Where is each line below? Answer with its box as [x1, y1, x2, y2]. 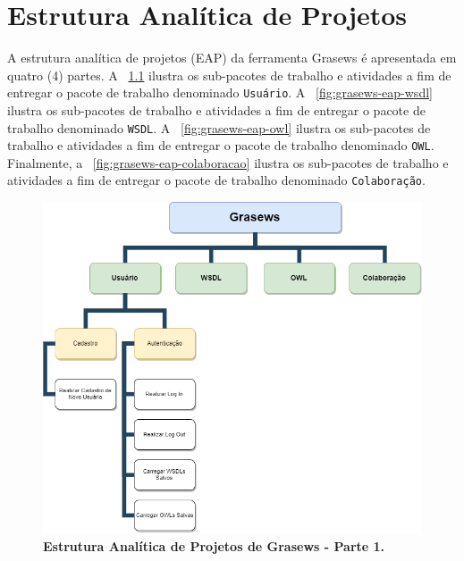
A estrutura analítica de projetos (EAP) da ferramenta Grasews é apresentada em [7, 48, 457, 67]
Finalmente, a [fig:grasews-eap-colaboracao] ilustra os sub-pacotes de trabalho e [7, 153, 449, 172]
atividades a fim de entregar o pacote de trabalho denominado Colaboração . [7, 171, 426, 189]
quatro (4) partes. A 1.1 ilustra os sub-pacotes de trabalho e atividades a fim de [7, 65, 451, 84]
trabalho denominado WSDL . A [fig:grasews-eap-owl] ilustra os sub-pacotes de [7, 118, 431, 137]
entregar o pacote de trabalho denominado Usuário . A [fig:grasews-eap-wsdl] [7, 83, 433, 102]
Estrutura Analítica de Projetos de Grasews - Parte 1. [43, 537, 385, 556]
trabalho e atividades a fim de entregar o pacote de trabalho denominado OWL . [7, 136, 434, 155]
